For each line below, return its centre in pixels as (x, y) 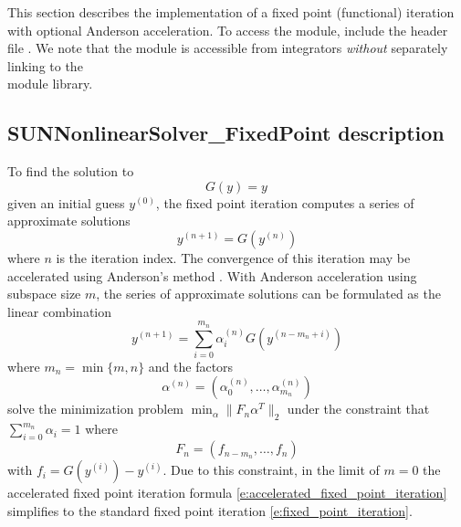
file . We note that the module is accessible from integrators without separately (228, 48)
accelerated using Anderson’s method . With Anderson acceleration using (212, 275)
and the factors (191, 366)
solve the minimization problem (96, 409)
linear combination (60, 311)
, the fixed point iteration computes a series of (285, 202)
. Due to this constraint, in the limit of (271, 470)
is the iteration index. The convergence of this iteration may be (233, 257)
